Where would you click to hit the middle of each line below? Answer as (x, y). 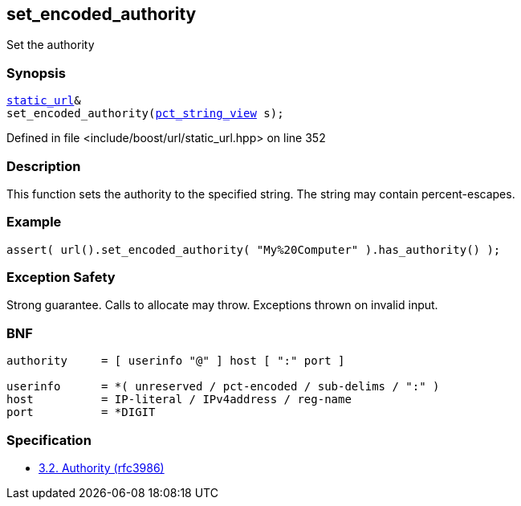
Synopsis (36, 73)
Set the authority (51, 45)
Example (34, 222)
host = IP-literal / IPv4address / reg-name (179, 400)
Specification (49, 440)
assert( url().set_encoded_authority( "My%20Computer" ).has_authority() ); (254, 249)
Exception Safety (61, 277)
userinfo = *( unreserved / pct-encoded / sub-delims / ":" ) (223, 387)
